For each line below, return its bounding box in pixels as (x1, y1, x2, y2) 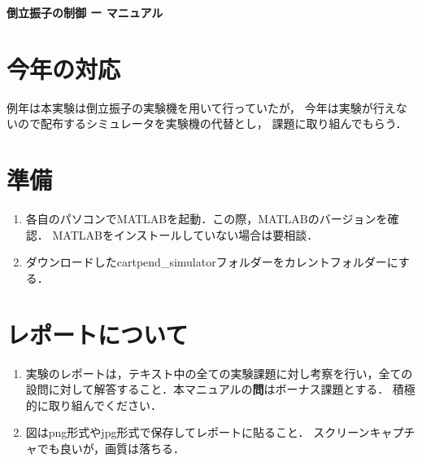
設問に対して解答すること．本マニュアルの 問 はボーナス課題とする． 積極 (25, 381, 415, 398)
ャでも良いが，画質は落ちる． (25, 439, 185, 456)
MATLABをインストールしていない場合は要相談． (52, 226, 319, 243)
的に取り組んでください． (25, 396, 163, 413)
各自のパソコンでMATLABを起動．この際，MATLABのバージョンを (25, 210, 388, 227)
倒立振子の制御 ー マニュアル (7, 4, 163, 20)
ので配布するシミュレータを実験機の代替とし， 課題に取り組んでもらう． (17, 115, 407, 132)
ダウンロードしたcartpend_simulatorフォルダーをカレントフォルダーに (25, 253, 398, 271)
